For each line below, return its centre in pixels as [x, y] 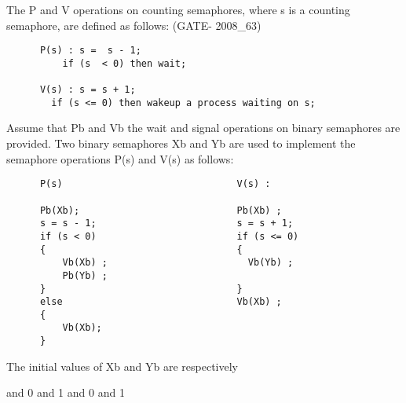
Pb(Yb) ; [85, 275]
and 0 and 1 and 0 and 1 [66, 392]
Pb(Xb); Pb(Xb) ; [161, 210]
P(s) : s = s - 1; [90, 51]
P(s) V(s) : [155, 184]
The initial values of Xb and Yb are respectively [123, 366]
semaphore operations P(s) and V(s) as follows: [120, 158]
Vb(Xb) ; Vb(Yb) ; [178, 263]
